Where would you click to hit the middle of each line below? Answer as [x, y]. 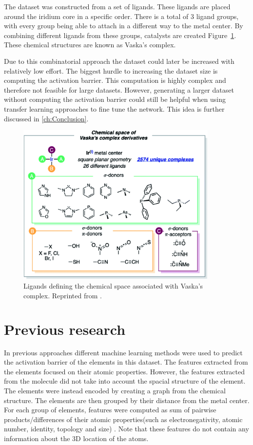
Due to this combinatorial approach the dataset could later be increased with [119, 61]
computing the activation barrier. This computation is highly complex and [115, 80]
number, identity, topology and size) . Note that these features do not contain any [126, 429]
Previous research [65, 329]
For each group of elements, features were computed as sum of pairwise [110, 410]
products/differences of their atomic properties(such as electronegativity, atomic [123, 419]
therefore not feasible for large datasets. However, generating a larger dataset [119, 89]
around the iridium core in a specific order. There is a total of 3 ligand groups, [121, 16]
